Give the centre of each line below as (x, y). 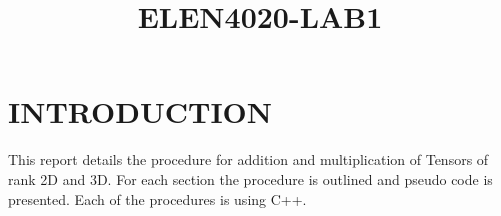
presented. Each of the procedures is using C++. (157, 198)
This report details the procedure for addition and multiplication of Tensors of (248, 159)
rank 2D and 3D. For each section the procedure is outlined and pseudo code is (250, 178)
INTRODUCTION (140, 111)
